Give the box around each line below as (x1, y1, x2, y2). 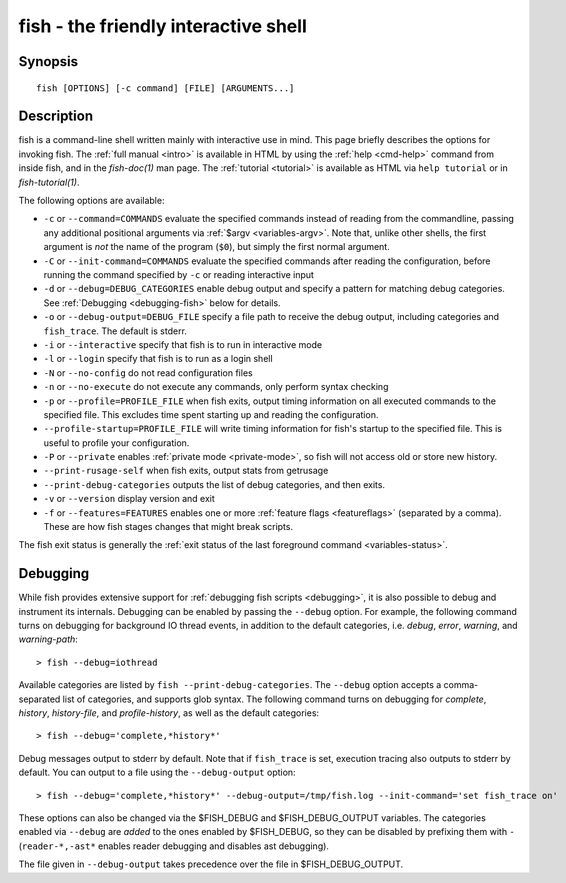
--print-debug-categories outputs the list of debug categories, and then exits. (43, 478, 385, 490)
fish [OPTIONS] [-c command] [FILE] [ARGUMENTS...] (36, 82, 295, 94)
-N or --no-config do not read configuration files (43, 366, 254, 379)
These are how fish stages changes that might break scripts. (43, 521, 294, 533)
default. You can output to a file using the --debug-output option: (18, 766, 296, 779)
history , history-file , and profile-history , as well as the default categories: (18, 707, 320, 719)
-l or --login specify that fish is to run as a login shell (43, 353, 274, 365)
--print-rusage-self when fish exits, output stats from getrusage (43, 465, 329, 477)
